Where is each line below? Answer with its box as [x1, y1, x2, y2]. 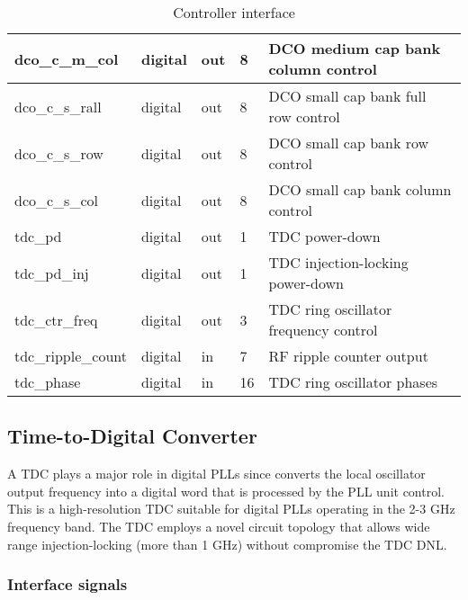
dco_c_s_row [14, 142, 103, 164]
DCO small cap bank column [268, 179, 452, 200]
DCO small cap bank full [268, 85, 427, 106]
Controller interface [173, 2, 295, 22]
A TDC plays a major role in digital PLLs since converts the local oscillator [7, 464, 426, 483]
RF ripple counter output [268, 345, 428, 366]
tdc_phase [14, 372, 81, 392]
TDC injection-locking [268, 252, 409, 273]
